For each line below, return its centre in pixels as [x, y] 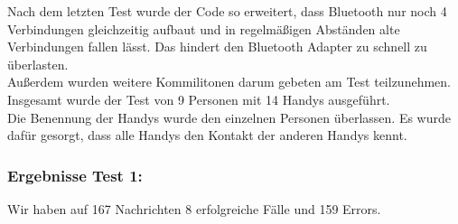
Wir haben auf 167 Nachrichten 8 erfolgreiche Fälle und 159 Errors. [194, 208]
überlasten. [38, 64]
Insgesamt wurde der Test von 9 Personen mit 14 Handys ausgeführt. [199, 99]
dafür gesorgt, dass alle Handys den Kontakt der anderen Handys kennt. [207, 135]
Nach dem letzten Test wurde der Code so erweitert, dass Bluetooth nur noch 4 [227, 11]
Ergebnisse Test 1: [75, 175]
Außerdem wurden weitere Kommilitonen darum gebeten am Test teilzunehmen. [229, 82]
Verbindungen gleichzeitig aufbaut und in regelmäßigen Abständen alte [204, 28]
